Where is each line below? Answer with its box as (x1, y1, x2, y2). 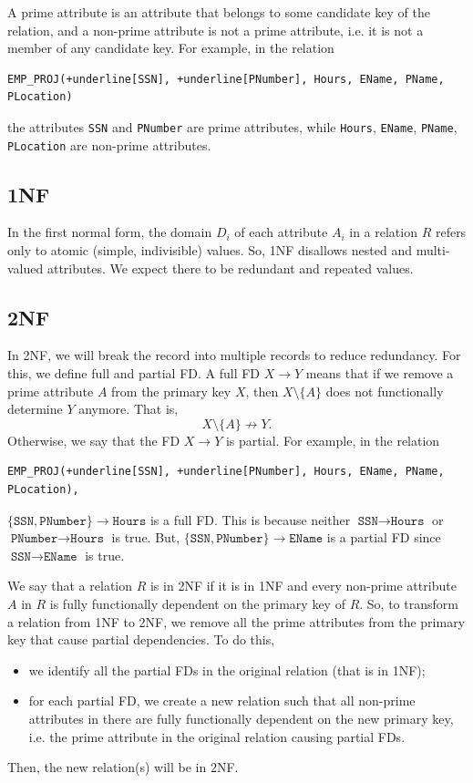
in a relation (349, 222, 417, 242)
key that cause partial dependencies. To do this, (7, 630, 275, 649)
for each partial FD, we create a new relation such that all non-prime (28, 691, 416, 710)
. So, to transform (359, 594, 458, 613)
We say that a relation (7, 576, 133, 595)
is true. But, (111, 528, 180, 547)
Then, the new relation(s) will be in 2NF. (7, 757, 239, 777)
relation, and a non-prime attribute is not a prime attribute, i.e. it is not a (7, 20, 424, 39)
